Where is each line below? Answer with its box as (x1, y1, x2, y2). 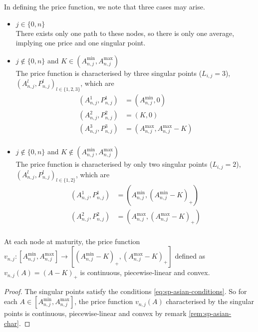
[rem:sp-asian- (189, 308, 232, 319)
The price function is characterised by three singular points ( (15, 67, 202, 78)
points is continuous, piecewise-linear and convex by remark (4, 308, 187, 319)
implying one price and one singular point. (15, 37, 146, 48)
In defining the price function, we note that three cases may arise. (4, 1, 205, 11)
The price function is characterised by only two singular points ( (15, 159, 213, 169)
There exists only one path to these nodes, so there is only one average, (15, 27, 235, 38)
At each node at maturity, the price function (4, 236, 140, 246)
